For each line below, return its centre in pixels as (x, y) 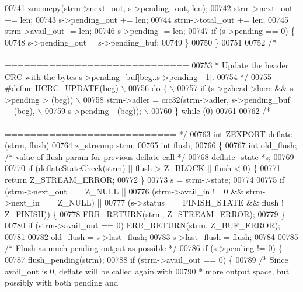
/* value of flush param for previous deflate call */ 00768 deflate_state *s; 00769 (149, 156)
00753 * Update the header (240, 65)
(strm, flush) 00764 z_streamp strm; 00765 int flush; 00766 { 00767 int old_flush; (151, 145)
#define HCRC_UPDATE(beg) (62, 88)
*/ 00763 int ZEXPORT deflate (235, 133)
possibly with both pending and (62, 282)
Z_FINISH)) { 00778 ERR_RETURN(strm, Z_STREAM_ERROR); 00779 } (145, 213)
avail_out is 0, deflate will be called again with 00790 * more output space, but (147, 271)
